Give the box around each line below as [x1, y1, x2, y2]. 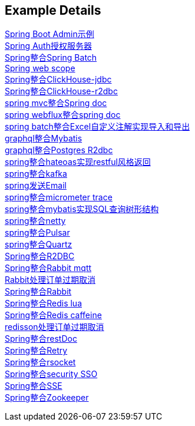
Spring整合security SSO [5, 369, 98, 379]
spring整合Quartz [5, 239, 72, 250]
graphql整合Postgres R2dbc [5, 145, 113, 156]
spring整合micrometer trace [5, 192, 113, 203]
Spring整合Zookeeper [5, 392, 89, 403]
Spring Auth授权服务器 [5, 41, 92, 51]
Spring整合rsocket [5, 357, 76, 368]
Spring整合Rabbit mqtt [5, 263, 92, 273]
